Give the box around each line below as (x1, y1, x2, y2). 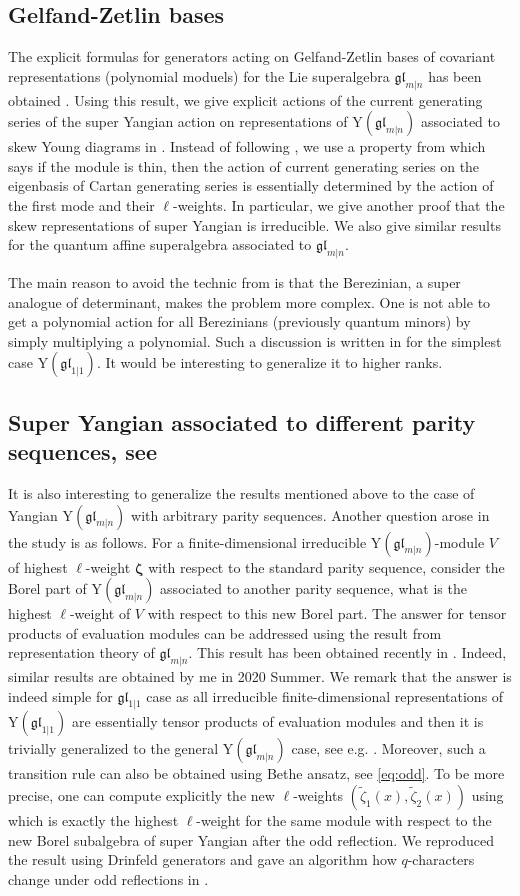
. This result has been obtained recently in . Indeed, (188, 642, 507, 663)
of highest (8, 556, 68, 577)
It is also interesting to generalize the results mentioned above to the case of (8, 482, 475, 503)
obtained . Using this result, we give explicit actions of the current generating (8, 89, 483, 110)
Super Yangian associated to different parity (8, 406, 476, 437)
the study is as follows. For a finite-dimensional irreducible (8, 531, 367, 552)
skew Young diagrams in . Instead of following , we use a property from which (8, 136, 486, 157)
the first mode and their (8, 194, 155, 215)
